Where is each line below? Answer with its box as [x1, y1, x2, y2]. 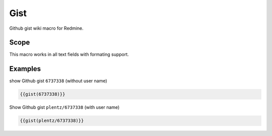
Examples [9, 64, 41, 73]
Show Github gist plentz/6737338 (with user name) [9, 104, 120, 110]
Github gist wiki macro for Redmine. [9, 25, 84, 31]
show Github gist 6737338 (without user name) [9, 78, 108, 84]
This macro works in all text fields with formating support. [9, 51, 129, 57]
